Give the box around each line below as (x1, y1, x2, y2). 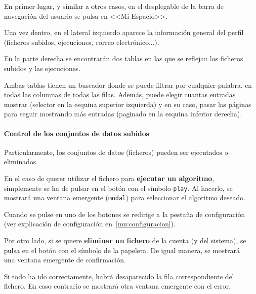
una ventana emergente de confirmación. (4, 255, 126, 265)
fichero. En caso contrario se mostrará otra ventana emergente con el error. (4, 281, 231, 291)
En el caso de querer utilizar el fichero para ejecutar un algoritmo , (4, 173, 214, 183)
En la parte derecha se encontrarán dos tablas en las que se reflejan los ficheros (4, 53, 243, 64)
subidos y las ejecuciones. (4, 63, 81, 73)
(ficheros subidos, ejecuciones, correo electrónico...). (4, 37, 159, 47)
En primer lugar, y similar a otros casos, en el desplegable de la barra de (4, 1, 224, 11)
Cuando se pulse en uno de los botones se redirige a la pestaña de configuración (4, 209, 245, 219)
